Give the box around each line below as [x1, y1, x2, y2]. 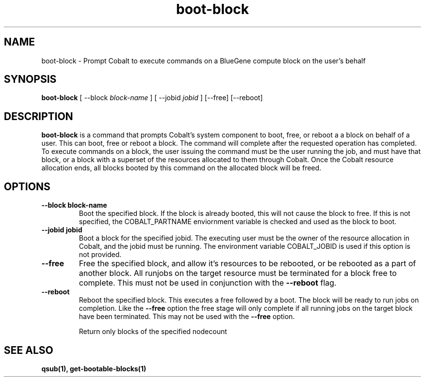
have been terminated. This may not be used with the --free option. [79, 312, 295, 321]
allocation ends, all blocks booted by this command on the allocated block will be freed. [41, 164, 322, 172]
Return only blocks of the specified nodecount [79, 327, 227, 336]
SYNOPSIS [4, 73, 57, 86]
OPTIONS [4, 180, 50, 193]
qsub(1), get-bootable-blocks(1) [41, 364, 147, 373]
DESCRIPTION [4, 110, 73, 122]
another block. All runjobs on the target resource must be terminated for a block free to [79, 268, 397, 278]
